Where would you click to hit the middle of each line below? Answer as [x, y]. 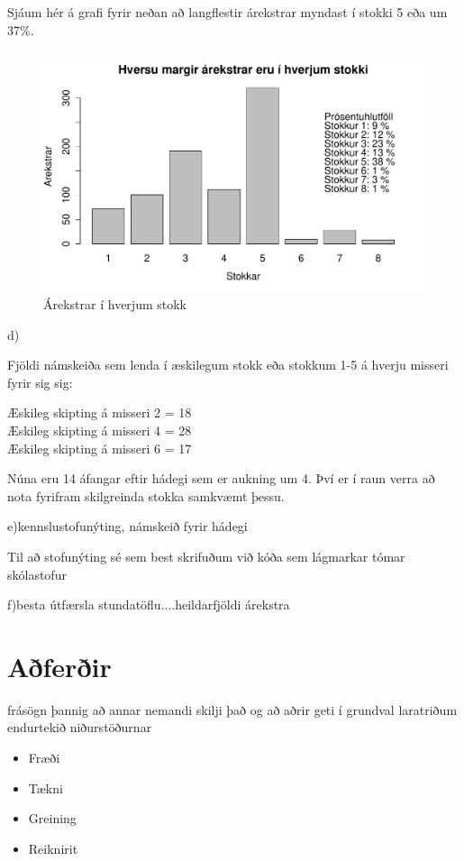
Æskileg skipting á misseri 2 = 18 [100, 412]
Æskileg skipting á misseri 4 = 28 [100, 430]
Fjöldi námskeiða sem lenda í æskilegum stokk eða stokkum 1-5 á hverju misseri [228, 365]
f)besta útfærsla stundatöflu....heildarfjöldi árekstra [149, 605]
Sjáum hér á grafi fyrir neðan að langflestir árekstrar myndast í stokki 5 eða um [227, 12]
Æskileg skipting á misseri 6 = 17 [100, 448]
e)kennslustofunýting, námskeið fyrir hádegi [127, 526]
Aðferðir [59, 666]
